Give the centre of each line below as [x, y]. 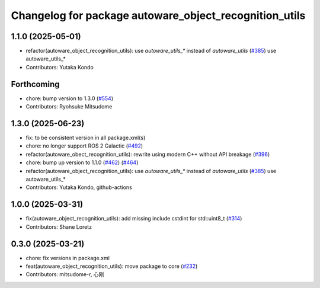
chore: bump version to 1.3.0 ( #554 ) [70, 98]
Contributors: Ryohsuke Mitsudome [69, 107]
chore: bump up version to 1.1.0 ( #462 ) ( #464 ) [82, 162]
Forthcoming [35, 84]
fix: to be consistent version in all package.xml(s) [86, 138]
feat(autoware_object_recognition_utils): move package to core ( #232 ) [112, 266]
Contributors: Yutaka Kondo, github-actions [79, 187]
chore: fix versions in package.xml [68, 258]
